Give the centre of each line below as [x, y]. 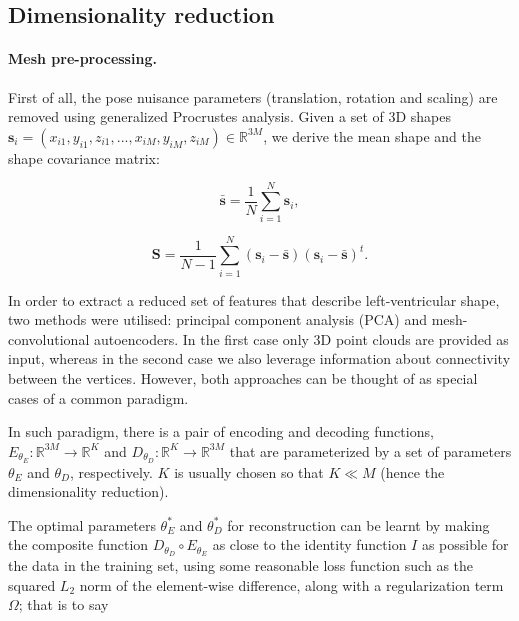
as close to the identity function [309, 544]
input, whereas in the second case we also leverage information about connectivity [259, 358]
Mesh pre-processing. [82, 58]
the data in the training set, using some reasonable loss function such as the [241, 565]
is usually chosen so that [249, 471]
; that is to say [63, 604]
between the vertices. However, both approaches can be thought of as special [243, 377]
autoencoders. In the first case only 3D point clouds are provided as [301, 338]
